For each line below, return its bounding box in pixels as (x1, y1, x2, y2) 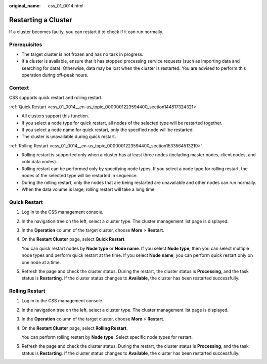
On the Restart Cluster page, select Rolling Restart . (21, 325, 128, 331)
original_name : (9, 3, 41, 8)
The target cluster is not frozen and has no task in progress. (21, 51, 143, 57)
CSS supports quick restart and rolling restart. (9, 94, 103, 101)
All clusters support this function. (21, 113, 89, 119)
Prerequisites (9, 41, 42, 48)
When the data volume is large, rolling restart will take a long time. (21, 186, 156, 192)
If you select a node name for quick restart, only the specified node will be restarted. (21, 127, 194, 133)
